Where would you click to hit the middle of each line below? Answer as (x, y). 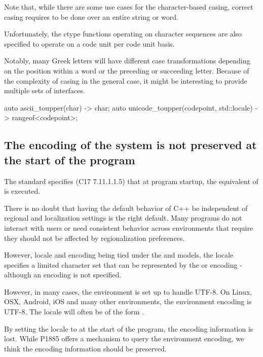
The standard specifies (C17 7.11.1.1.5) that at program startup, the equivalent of (131, 181)
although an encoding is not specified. (63, 275)
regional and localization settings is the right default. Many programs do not (123, 218)
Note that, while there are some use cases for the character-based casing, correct (129, 7)
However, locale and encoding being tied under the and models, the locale (119, 255)
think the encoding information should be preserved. (85, 348)
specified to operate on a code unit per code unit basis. (89, 43)
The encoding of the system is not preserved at (130, 145)
